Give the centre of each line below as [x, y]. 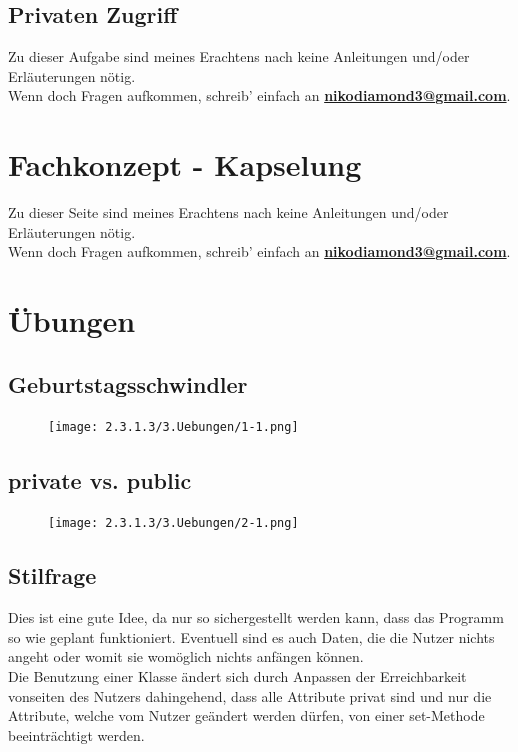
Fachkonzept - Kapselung [185, 164]
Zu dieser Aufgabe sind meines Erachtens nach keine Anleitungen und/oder [239, 56]
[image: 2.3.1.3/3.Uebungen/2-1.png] [173, 523]
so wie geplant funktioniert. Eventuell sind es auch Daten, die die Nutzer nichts [251, 636]
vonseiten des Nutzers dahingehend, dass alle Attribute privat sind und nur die [250, 695]
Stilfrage [52, 575]
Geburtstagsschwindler [128, 383]
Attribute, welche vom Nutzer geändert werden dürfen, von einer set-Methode [246, 715]
